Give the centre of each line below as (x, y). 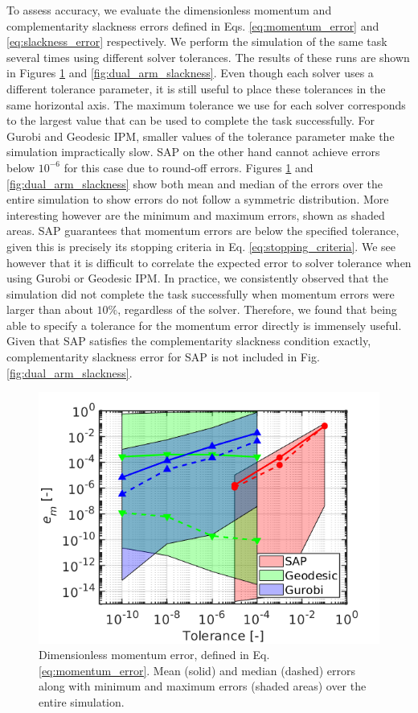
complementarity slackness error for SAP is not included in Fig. (163, 357)
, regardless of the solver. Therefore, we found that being (257, 309)
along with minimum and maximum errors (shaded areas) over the (203, 686)
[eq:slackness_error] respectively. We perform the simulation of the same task (197, 41)
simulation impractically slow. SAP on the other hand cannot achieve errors (193, 152)
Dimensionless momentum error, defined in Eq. (154, 655)
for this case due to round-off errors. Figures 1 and (189, 167)
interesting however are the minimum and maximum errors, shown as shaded (196, 214)
